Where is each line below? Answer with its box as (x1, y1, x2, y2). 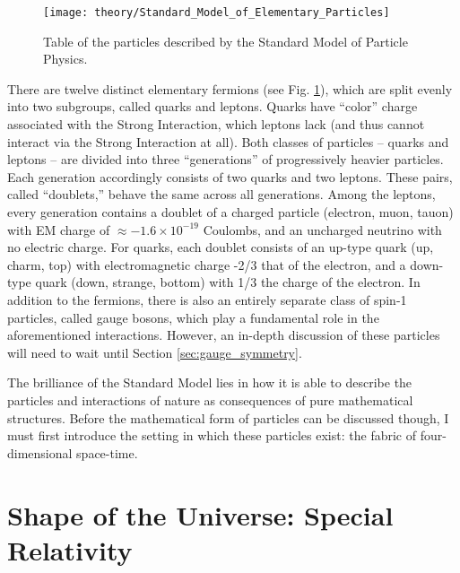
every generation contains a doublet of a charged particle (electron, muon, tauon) (7, 203, 454, 221)
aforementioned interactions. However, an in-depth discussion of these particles (7, 326, 440, 344)
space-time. (76, 443, 138, 462)
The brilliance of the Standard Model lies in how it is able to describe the (7, 373, 412, 392)
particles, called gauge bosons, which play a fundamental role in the (7, 308, 379, 326)
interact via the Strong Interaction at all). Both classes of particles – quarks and (7, 132, 449, 151)
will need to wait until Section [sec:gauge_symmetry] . (7, 343, 302, 361)
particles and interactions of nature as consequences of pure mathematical (7, 390, 413, 409)
